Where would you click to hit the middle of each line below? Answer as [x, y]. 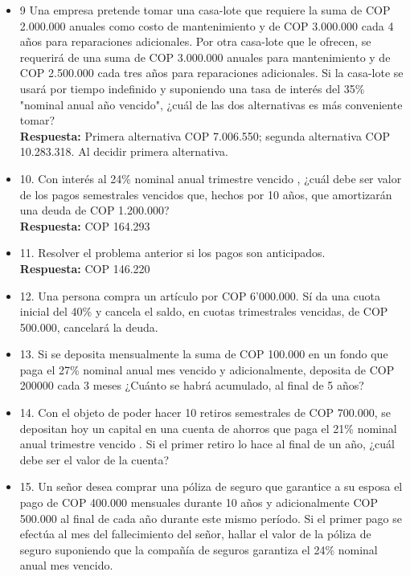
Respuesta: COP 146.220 [85, 268]
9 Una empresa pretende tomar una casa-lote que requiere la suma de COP [205, 10]
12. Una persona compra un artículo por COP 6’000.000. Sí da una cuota [200, 295]
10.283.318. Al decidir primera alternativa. [124, 151]
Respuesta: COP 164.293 [85, 225]
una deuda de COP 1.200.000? [94, 210]
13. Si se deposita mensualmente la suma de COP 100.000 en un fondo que [204, 354]
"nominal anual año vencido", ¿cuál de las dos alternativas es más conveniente [211, 104]
